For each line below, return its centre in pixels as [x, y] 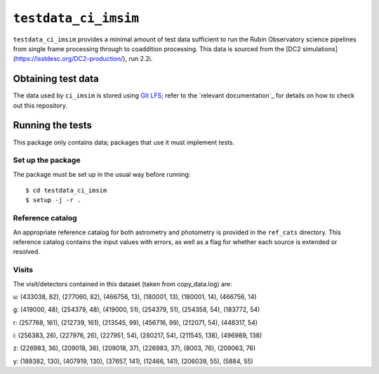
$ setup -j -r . [53, 200]
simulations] [320, 48]
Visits [23, 270]
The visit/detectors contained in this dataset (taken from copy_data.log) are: [123, 283]
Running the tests [53, 125]
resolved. [26, 252]
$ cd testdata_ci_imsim [66, 191]
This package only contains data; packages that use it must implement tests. [124, 142]
